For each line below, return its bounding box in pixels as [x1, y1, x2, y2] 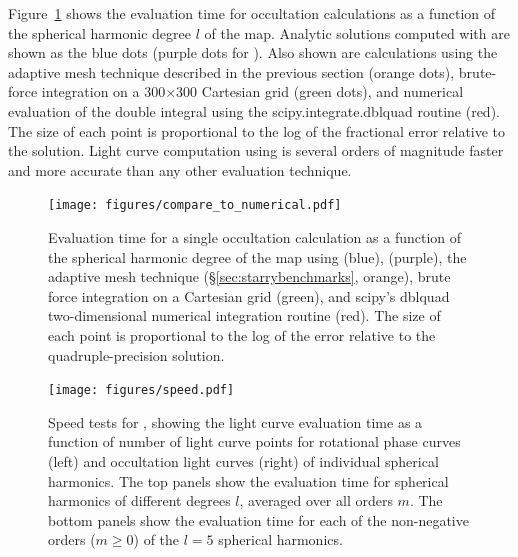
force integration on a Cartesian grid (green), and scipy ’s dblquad [48, 285, 450, 306]
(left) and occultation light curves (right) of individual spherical [48, 451, 439, 471]
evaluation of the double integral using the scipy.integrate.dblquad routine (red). [8, 100, 500, 121]
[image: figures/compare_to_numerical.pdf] [48, 198, 342, 213]
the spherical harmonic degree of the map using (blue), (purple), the [48, 246, 467, 267]
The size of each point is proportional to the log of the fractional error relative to [8, 120, 506, 141]
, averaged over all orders [239, 490, 393, 511]
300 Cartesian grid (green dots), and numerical [176, 81, 464, 102]
